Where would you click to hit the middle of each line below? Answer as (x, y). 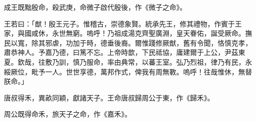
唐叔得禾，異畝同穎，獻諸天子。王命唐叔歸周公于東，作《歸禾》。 (109, 97)
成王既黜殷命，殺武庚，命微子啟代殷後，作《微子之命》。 (95, 7)
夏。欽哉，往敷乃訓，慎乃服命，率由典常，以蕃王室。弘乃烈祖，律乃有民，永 (128, 61)
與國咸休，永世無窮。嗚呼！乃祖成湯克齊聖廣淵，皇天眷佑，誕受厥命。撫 (135, 33)
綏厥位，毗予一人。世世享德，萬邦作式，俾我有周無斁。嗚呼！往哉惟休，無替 (128, 71)
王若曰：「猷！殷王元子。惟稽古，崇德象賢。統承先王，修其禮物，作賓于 (119, 23)
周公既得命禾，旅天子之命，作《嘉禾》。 (68, 114)
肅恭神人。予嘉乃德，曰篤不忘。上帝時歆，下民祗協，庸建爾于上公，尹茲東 (125, 52)
